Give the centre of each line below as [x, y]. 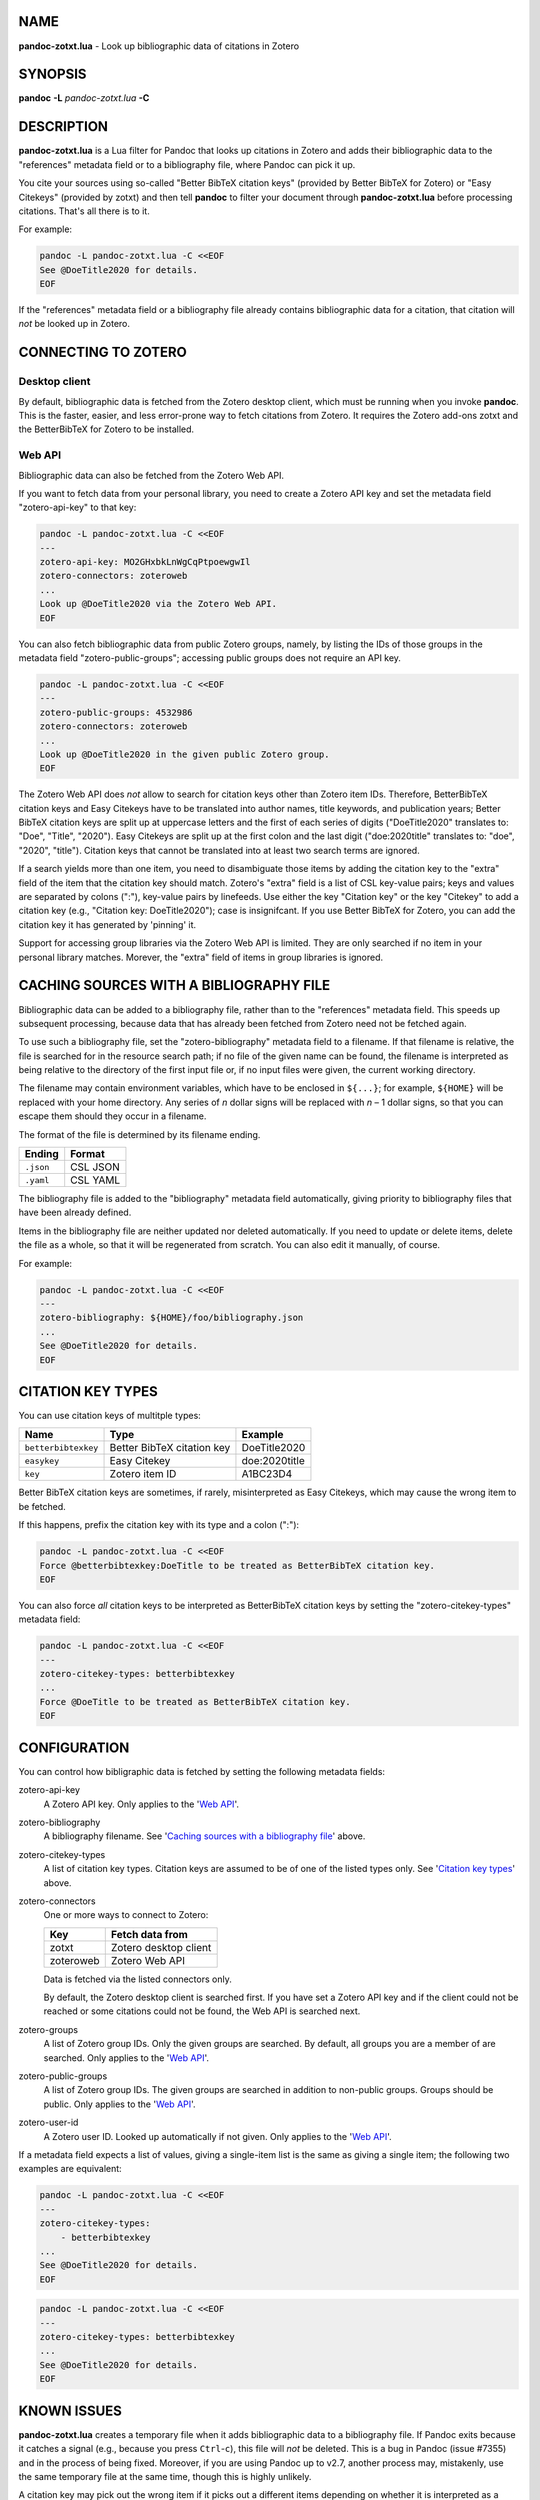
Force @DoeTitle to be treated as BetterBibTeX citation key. [195, 1701]
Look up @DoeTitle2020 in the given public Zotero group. [184, 754]
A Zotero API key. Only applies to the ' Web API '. [141, 1804]
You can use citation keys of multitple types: [110, 1416]
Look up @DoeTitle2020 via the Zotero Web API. [158, 604]
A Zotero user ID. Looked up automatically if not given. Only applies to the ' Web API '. [217, 2136]
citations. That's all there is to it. [84, 211]
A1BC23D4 [267, 1474]
